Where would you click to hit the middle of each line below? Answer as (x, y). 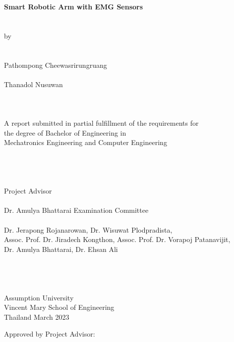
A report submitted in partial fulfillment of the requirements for (101, 123)
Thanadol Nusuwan (33, 84)
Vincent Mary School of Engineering (59, 307)
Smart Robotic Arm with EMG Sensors (74, 6)
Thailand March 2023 (37, 317)
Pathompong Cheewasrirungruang (56, 65)
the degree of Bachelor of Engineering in (65, 132)
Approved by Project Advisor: (50, 333)
